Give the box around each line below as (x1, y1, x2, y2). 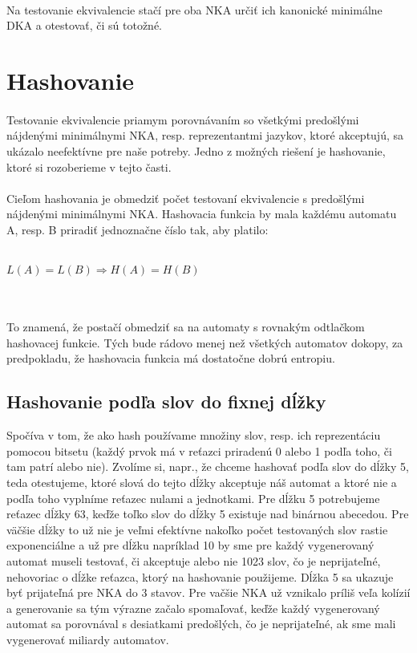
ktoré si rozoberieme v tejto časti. (6, 158, 172, 175)
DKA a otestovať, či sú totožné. (6, 17, 162, 34)
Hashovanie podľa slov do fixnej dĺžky (6, 389, 326, 414)
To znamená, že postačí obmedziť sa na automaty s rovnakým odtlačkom (6, 318, 365, 335)
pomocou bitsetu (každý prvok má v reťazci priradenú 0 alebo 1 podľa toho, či (6, 442, 392, 459)
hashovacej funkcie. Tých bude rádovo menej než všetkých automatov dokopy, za (6, 334, 403, 351)
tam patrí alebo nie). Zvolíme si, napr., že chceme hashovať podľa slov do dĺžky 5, (6, 458, 409, 475)
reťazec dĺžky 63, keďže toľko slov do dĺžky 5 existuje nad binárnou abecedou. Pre (6, 505, 409, 522)
